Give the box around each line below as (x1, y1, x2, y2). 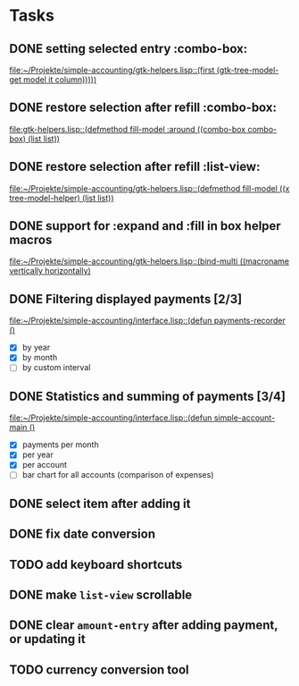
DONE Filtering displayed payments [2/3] (9, 292, 243, 307)
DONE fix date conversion (9, 527, 156, 542)
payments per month (21, 439, 100, 450)
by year (21, 342, 51, 353)
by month (21, 352, 58, 363)
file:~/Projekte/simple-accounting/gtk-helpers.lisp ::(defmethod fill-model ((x (9, 182, 290, 193)
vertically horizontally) (9, 266, 91, 276)
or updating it (9, 631, 87, 647)
